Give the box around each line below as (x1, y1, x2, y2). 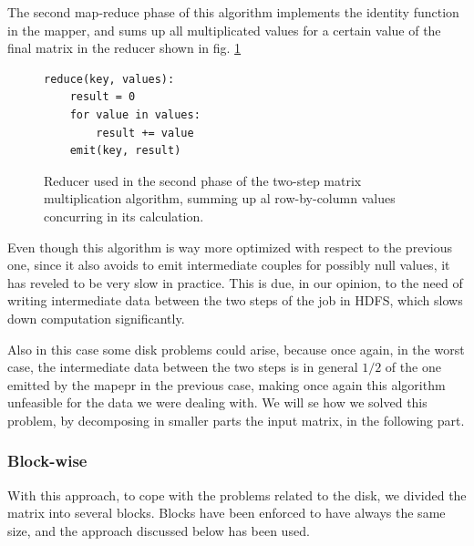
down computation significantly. (7, 308, 185, 327)
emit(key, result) (69, 144, 181, 158)
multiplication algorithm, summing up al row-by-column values (44, 189, 396, 208)
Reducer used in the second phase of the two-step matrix (44, 170, 362, 190)
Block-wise (7, 449, 88, 472)
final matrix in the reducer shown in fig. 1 (7, 38, 242, 57)
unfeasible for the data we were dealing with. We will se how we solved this (7, 393, 428, 412)
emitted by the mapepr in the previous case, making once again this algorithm (7, 375, 446, 394)
